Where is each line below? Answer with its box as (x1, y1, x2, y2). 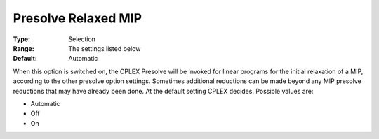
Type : (13, 35, 31, 43)
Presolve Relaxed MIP (13, 10, 142, 26)
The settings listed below (68, 44, 141, 52)
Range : (13, 44, 34, 52)
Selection (68, 35, 96, 43)
